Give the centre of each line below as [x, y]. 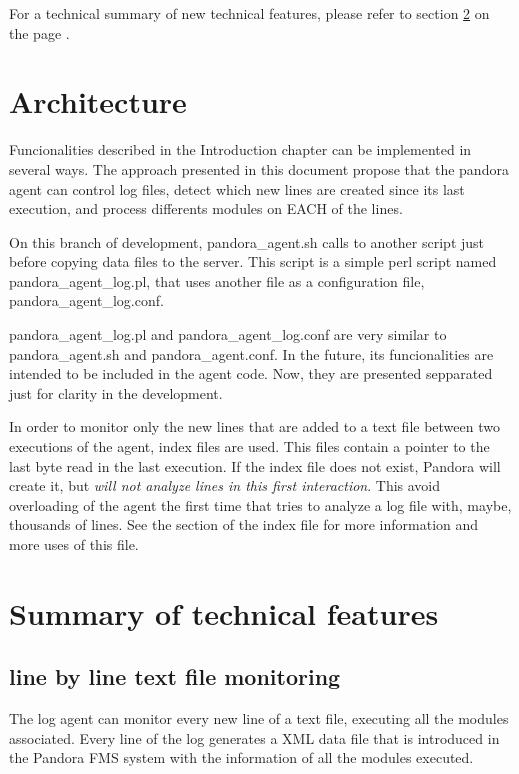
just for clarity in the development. [116, 392]
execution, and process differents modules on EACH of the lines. [206, 208]
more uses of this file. [74, 544]
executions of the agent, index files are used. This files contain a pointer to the [249, 446]
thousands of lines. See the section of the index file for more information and [244, 524]
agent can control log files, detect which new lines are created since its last [237, 188]
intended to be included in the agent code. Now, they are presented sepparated [251, 373]
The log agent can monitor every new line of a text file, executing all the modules [259, 718]
